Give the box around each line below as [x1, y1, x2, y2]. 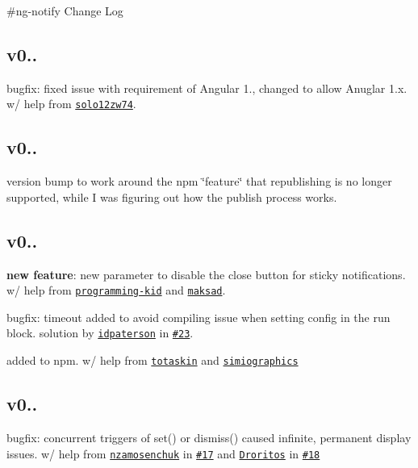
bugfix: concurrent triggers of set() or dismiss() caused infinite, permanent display [6, 429, 412, 445]
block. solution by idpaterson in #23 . [6, 324, 194, 341]
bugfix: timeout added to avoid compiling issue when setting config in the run [6, 308, 391, 325]
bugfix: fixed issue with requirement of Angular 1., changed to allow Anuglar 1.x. [6, 79, 408, 96]
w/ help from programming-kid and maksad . [6, 282, 226, 299]
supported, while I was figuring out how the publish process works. [6, 188, 337, 205]
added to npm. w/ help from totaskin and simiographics [6, 352, 299, 369]
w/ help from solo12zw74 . [6, 95, 136, 112]
